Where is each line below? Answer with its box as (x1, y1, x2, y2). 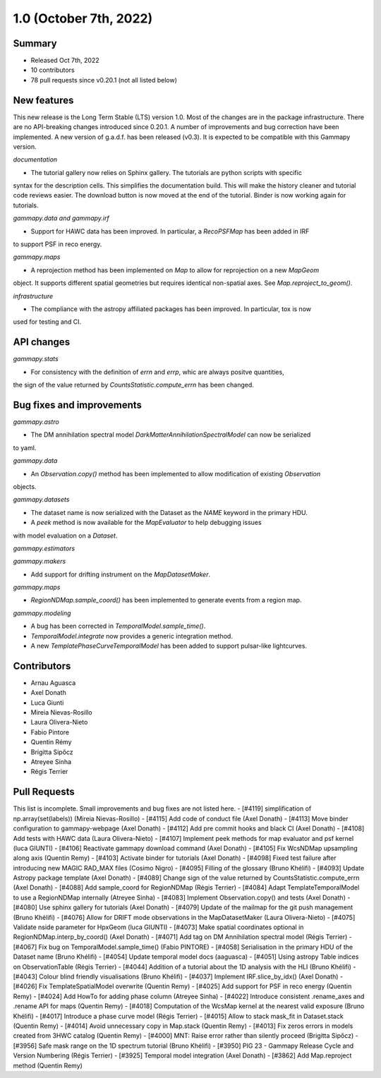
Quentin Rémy (30, 738, 72, 746)
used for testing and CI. (13, 317, 82, 326)
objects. (13, 482, 37, 490)
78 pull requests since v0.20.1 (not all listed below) (30, 75, 178, 84)
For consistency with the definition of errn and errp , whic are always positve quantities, (30, 368, 285, 376)
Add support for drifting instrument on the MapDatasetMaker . (30, 570, 211, 579)
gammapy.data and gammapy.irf (13, 214, 109, 222)
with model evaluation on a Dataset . (13, 531, 118, 540)
